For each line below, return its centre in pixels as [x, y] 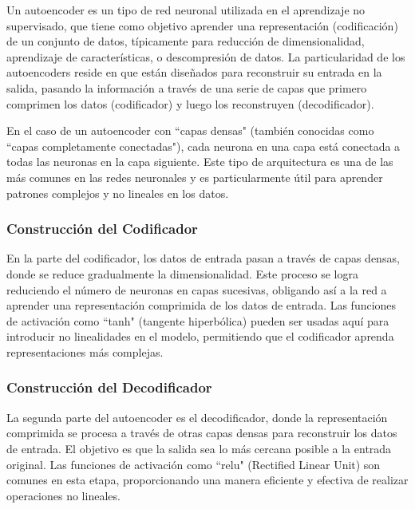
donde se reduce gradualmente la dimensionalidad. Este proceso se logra [182, 273]
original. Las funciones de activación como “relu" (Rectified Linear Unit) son [194, 464]
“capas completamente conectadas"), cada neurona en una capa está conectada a [204, 146]
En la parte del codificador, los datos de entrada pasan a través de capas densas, [203, 258]
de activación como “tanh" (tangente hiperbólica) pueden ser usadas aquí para [198, 320]
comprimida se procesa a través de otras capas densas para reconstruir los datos [202, 433]
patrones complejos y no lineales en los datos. [118, 193]
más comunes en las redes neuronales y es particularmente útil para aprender [195, 177]
